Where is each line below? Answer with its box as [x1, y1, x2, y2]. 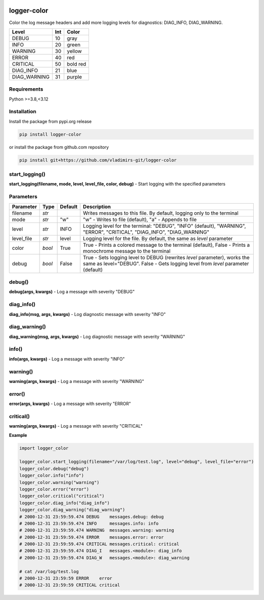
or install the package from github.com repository [9, 144, 109, 150]
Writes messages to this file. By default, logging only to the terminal [83, 210, 239, 216]
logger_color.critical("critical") [19, 493, 105, 499]
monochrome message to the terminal [83, 247, 171, 254]
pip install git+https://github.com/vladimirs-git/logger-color [19, 157, 177, 163]
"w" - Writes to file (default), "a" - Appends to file [83, 216, 197, 223]
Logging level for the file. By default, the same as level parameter [83, 235, 233, 242]
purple [66, 73, 82, 80]
